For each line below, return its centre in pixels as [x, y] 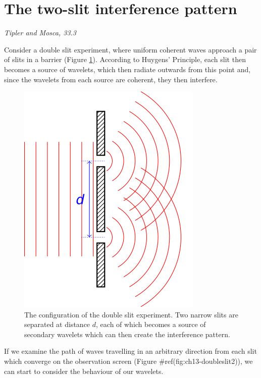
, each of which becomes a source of [151, 324]
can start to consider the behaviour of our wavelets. [84, 371]
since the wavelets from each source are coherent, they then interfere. [111, 79]
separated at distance [57, 324]
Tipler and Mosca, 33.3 [40, 33]
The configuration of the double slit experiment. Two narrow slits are [131, 314]
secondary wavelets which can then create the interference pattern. [127, 334]
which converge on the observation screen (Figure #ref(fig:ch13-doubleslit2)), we [128, 361]
